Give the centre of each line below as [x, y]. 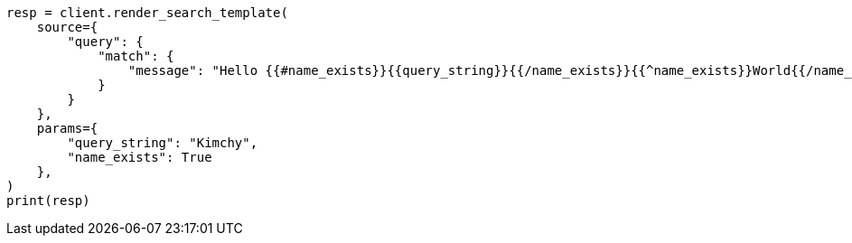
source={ [67, 27]
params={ [67, 128]
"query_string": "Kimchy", [163, 143]
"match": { [136, 56]
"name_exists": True [140, 157]
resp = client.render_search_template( [147, 13]
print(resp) [48, 201]
